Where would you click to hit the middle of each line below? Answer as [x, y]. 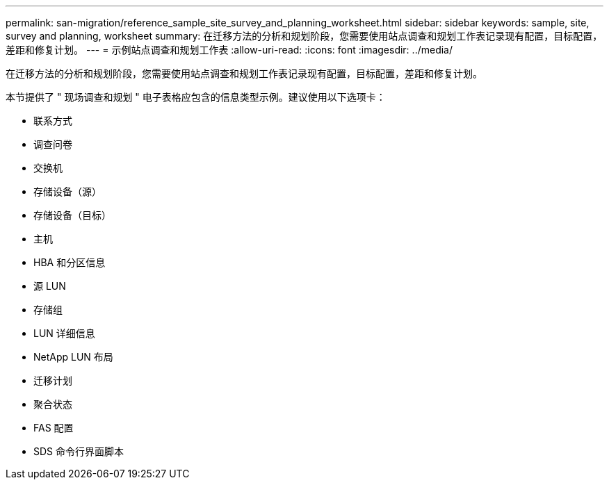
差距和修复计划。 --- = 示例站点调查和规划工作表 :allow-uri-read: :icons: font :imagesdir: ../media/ [229, 50]
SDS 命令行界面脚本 [79, 451]
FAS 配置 [54, 428]
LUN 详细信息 [64, 333]
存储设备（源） [67, 191]
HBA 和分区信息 [70, 262]
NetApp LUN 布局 [73, 357]
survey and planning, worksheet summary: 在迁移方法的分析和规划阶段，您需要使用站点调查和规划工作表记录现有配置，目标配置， [304, 36]
